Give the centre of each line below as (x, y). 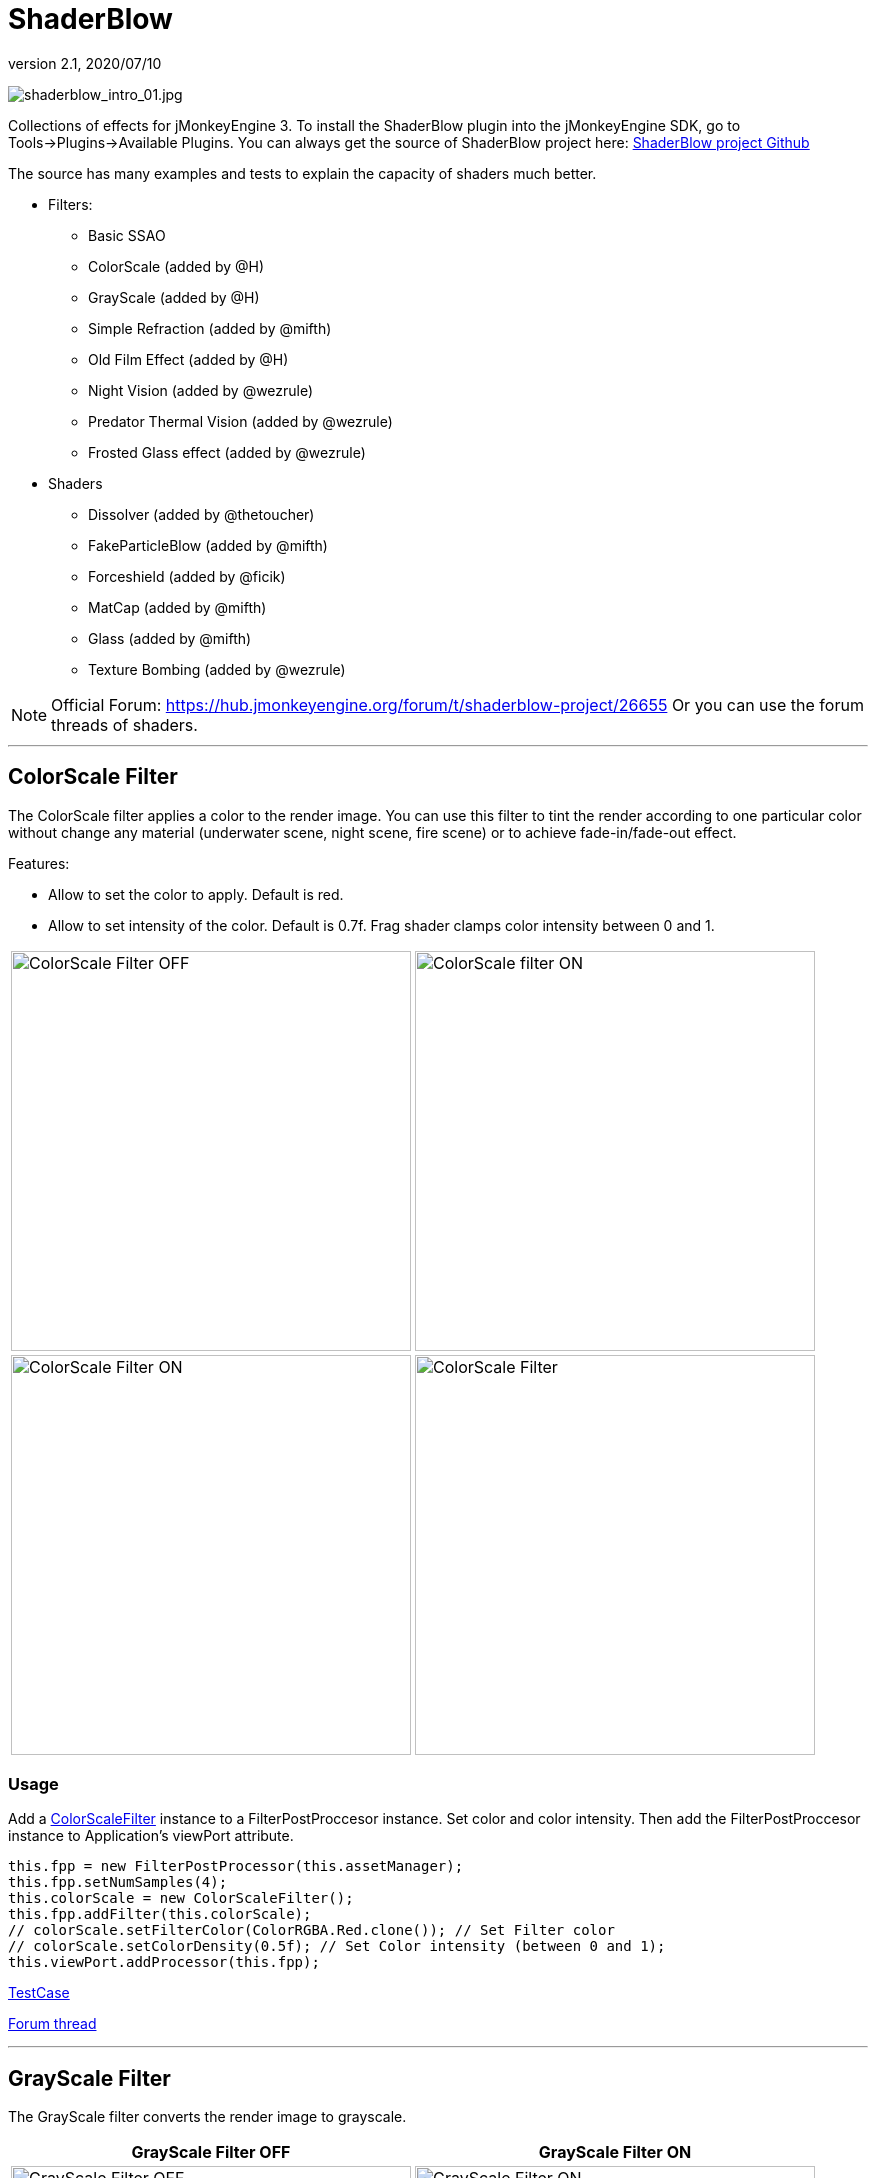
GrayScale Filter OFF (211, 2152)
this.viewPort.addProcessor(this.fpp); (164, 1962)
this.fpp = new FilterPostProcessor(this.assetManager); (236, 1866)
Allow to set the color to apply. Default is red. (196, 894)
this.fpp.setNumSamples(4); (118, 1882)
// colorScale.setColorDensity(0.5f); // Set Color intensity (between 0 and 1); (337, 1946)
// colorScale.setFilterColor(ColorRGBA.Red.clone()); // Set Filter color (311, 1930)
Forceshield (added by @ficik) (187, 576)
